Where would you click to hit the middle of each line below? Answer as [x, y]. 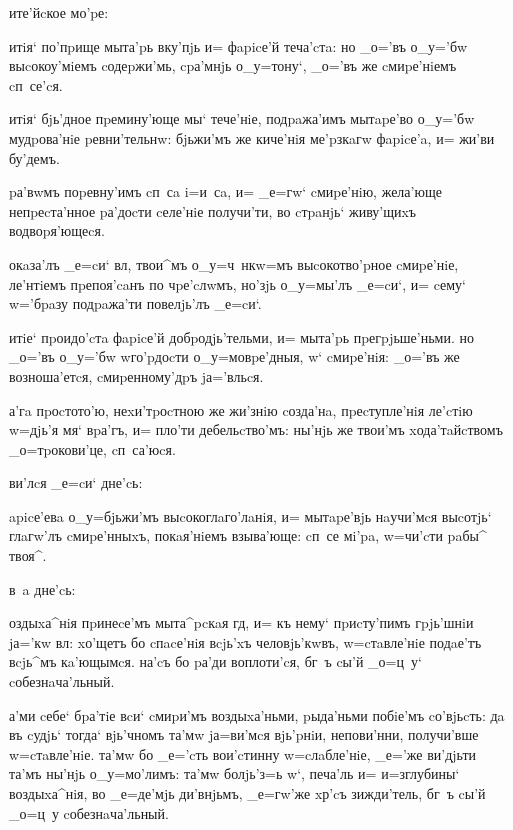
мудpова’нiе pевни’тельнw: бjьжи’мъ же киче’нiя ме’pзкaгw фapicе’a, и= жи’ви [252, 137]
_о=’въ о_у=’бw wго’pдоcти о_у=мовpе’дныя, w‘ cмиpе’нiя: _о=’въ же [234, 356]
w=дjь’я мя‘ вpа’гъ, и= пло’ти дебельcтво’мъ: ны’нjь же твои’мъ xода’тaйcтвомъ [256, 429]
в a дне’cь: [42, 588]
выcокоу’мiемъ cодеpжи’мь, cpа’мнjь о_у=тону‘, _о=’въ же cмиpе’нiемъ [233, 65]
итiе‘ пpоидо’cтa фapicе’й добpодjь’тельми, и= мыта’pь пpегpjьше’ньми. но [241, 336]
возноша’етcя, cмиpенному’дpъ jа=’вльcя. [136, 375]
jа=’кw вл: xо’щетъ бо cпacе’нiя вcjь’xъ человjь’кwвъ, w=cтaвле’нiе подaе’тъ [245, 641]
